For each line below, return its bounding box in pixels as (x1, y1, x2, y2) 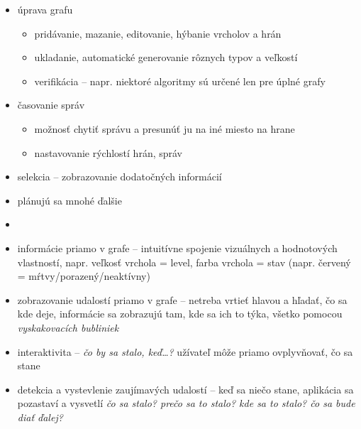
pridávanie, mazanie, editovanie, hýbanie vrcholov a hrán (34, 26, 282, 40)
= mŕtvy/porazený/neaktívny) (17, 268, 150, 283)
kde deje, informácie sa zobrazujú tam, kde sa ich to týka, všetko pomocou (17, 306, 343, 321)
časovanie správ (17, 97, 85, 112)
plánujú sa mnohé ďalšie (17, 192, 122, 207)
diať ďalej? (17, 409, 63, 424)
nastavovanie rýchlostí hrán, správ (34, 145, 183, 160)
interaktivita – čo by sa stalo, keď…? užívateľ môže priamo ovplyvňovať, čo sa (17, 344, 353, 359)
